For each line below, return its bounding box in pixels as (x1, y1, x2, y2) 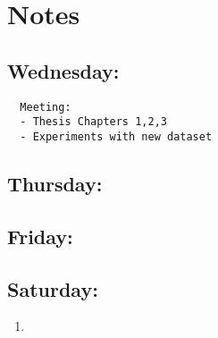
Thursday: (7, 169, 103, 197)
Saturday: (7, 275, 98, 302)
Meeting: (20, 100, 71, 114)
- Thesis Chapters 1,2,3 (20, 115, 167, 129)
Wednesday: (7, 56, 120, 84)
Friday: (7, 222, 73, 249)
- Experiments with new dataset (20, 130, 213, 143)
